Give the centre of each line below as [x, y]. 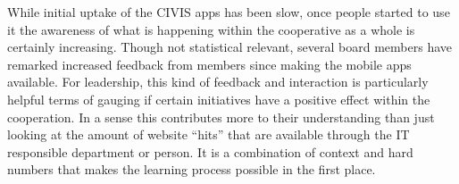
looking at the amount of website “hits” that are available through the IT [209, 134]
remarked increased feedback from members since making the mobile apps [209, 64]
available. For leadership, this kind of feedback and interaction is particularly [218, 82]
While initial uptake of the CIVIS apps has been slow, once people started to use [229, 12]
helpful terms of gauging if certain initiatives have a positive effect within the [219, 99]
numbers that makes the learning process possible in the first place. [192, 169]
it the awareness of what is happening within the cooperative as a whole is [211, 29]
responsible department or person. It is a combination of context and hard [210, 151]
